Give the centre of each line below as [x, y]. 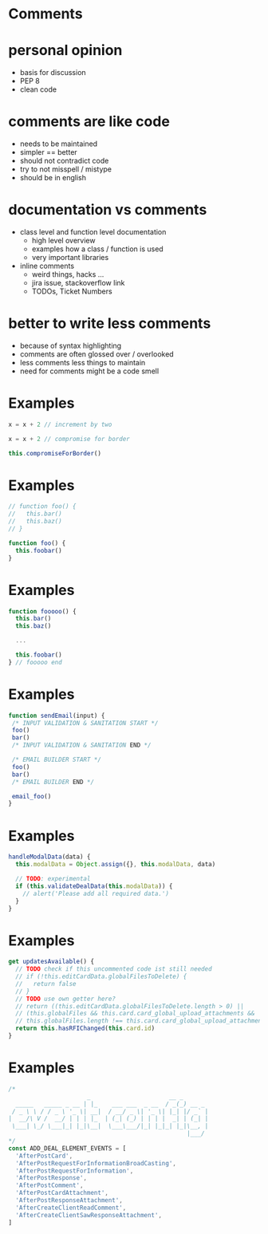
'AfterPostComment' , [49, 1185]
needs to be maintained [59, 144]
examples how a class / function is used [97, 249]
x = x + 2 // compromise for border [69, 439]
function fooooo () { [43, 611]
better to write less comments [110, 323]
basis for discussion [53, 73]
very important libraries [70, 257]
